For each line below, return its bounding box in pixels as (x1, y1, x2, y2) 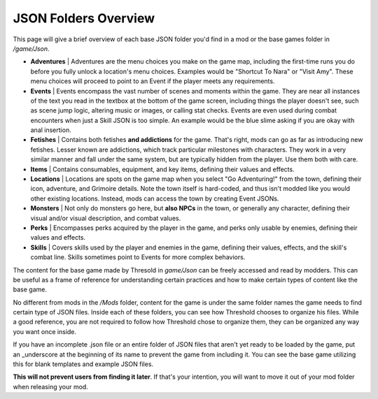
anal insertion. (30, 126, 71, 134)
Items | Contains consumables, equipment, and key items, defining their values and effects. (30, 165, 295, 173)
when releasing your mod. (13, 382, 89, 391)
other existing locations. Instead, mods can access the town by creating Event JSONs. (30, 194, 279, 203)
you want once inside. (13, 327, 77, 335)
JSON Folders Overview (13, 10, 155, 26)
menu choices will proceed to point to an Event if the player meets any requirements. (30, 77, 275, 85)
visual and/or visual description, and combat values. (30, 214, 181, 222)
